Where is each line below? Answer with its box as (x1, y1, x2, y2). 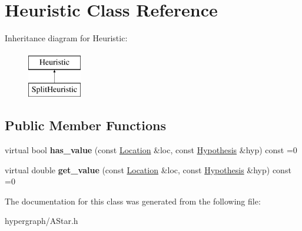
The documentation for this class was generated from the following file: (5, 194, 261, 207)
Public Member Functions (5, 116, 166, 134)
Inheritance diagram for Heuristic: (5, 32, 128, 44)
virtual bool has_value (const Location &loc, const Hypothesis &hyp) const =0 (5, 144, 297, 156)
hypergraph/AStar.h (5, 214, 78, 227)
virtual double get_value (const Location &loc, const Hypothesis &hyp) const (5, 163, 291, 176)
